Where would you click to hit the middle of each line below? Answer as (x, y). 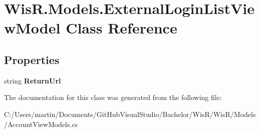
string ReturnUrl (33, 80)
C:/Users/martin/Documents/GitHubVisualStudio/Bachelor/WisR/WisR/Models (130, 114)
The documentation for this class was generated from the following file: (113, 97)
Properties (32, 59)
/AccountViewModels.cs (41, 124)
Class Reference (121, 28)
